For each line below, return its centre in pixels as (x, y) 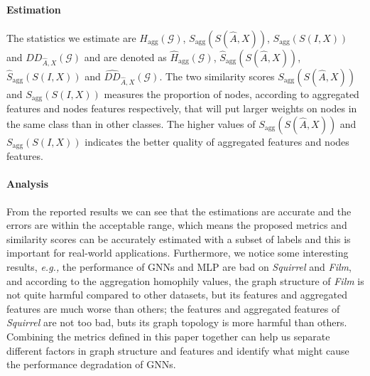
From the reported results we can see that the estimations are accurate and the (179, 211)
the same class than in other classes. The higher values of (131, 123)
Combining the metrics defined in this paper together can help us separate (168, 337)
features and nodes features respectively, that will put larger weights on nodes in (182, 108)
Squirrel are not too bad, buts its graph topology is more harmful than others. (177, 322)
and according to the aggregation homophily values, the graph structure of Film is (185, 280)
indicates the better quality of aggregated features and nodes (217, 141)
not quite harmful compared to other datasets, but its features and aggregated (177, 295)
